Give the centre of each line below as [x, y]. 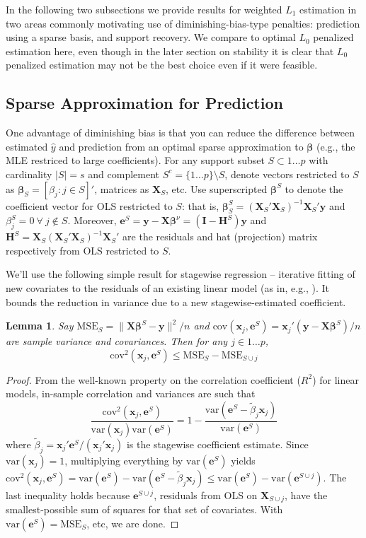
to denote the [314, 188]
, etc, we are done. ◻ [133, 523]
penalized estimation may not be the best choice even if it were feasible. [162, 65]
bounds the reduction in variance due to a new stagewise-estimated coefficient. [176, 302]
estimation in [328, 9]
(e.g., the [336, 146]
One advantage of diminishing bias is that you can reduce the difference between [181, 133]
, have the [306, 495]
